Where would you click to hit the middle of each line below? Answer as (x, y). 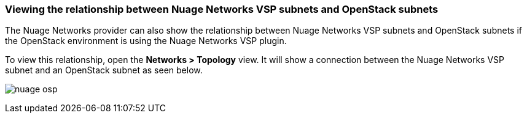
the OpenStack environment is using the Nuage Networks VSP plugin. (146, 41)
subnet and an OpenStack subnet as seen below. (104, 70)
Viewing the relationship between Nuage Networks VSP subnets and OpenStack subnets (222, 9)
